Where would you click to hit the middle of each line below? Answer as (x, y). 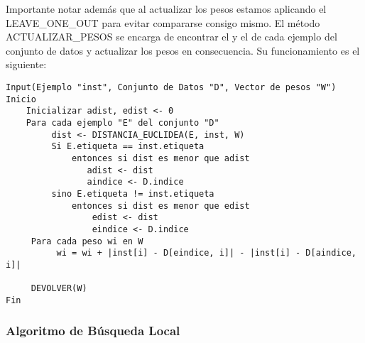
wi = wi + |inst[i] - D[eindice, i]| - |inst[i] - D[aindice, (206, 253)
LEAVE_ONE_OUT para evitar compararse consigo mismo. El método (163, 22)
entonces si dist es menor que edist (161, 206)
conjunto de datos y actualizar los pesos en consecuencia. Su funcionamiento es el (183, 50)
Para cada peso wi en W (87, 241)
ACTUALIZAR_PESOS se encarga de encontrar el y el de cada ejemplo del (171, 37)
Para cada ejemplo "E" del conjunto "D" (122, 123)
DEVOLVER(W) (59, 289)
